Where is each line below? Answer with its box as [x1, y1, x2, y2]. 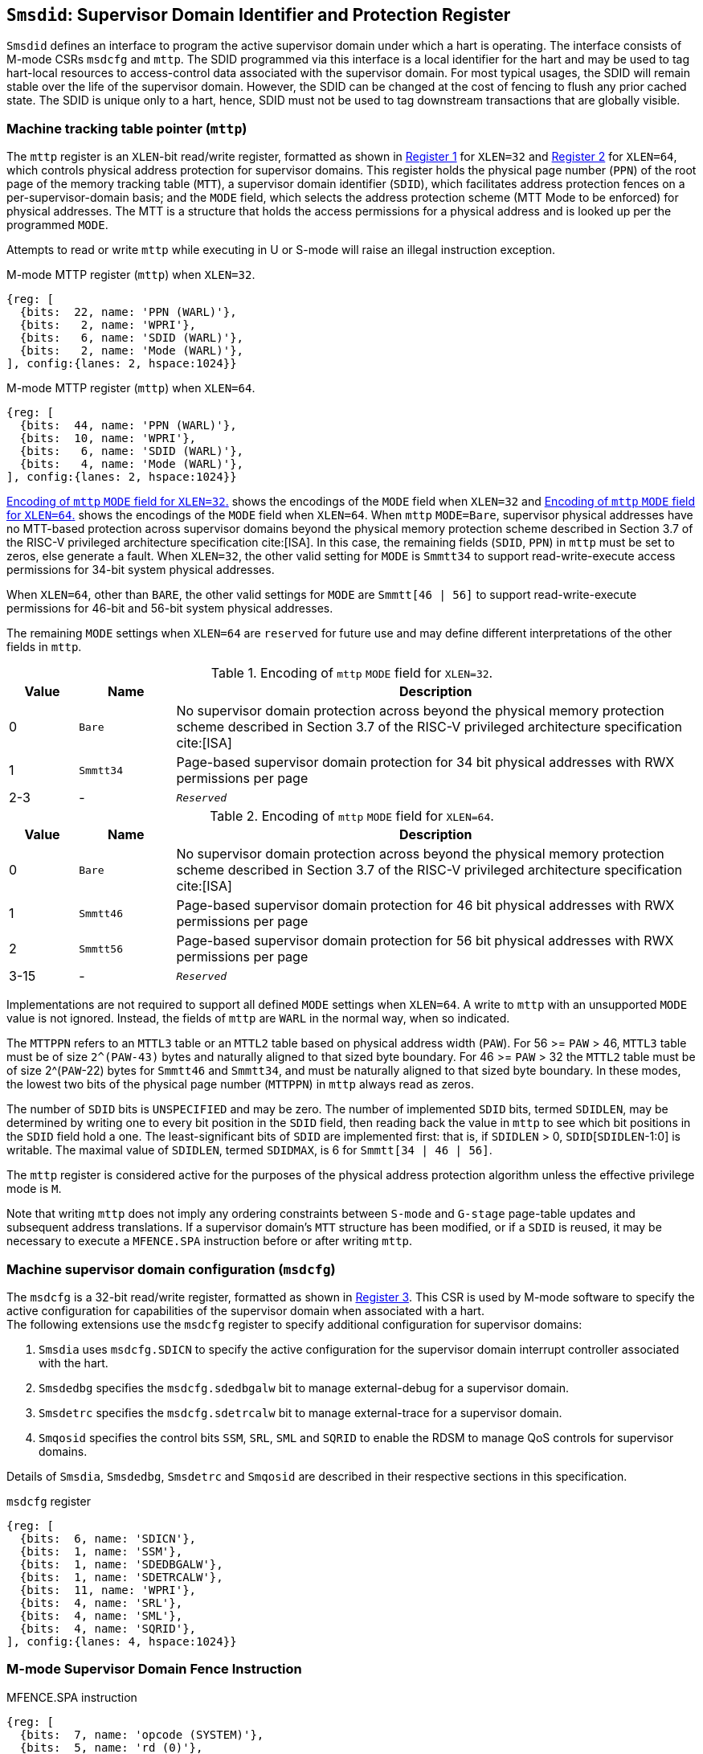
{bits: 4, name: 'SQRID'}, [19, 1621, 197, 1635]
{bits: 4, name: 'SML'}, [19, 1609, 183, 1622]
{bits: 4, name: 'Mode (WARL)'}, [19, 457, 244, 471]
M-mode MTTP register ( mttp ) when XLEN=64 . [6, 381, 255, 395]
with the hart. [39, 1355, 108, 1370]
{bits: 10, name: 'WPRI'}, [19, 432, 197, 445]
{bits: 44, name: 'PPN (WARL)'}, [19, 419, 237, 432]
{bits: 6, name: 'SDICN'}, [19, 1531, 197, 1545]
